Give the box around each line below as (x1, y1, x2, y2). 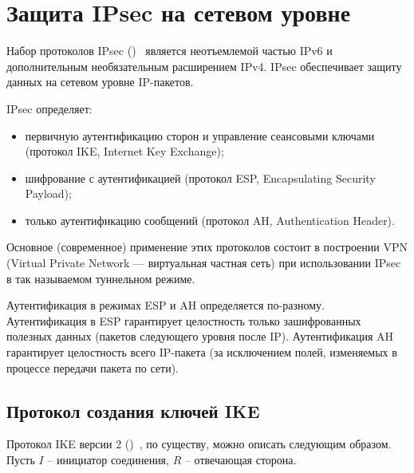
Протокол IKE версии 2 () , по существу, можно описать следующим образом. (6, 436, 392, 452)
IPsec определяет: (6, 100, 93, 116)
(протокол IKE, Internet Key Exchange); (25, 143, 224, 160)
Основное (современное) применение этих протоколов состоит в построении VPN (6, 238, 408, 255)
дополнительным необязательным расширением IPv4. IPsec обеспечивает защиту (6, 57, 402, 74)
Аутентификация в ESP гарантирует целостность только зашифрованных (6, 312, 361, 329)
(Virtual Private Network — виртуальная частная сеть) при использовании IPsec (6, 254, 401, 271)
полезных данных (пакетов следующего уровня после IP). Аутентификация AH (6, 328, 394, 345)
